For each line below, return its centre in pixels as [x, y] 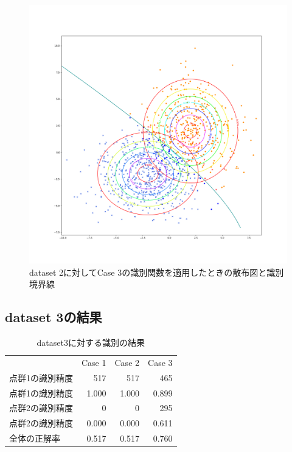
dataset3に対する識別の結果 [91, 342]
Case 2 [127, 362]
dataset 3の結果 [54, 317]
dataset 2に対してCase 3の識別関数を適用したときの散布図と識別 [157, 272]
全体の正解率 [35, 438]
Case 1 [94, 362]
